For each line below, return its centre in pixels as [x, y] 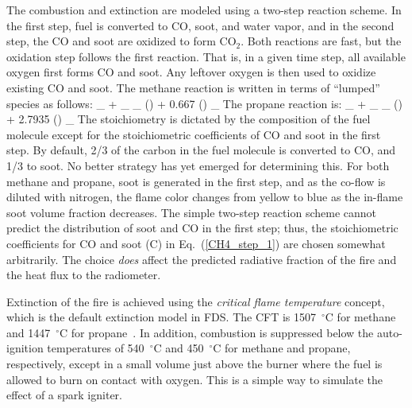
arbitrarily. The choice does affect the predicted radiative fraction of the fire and [202, 259]
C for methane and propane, [282, 348]
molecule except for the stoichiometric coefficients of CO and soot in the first [194, 134]
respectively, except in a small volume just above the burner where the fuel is [194, 364]
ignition [25, 348]
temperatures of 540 [96, 348]
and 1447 [29, 332]
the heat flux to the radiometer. [84, 275]
